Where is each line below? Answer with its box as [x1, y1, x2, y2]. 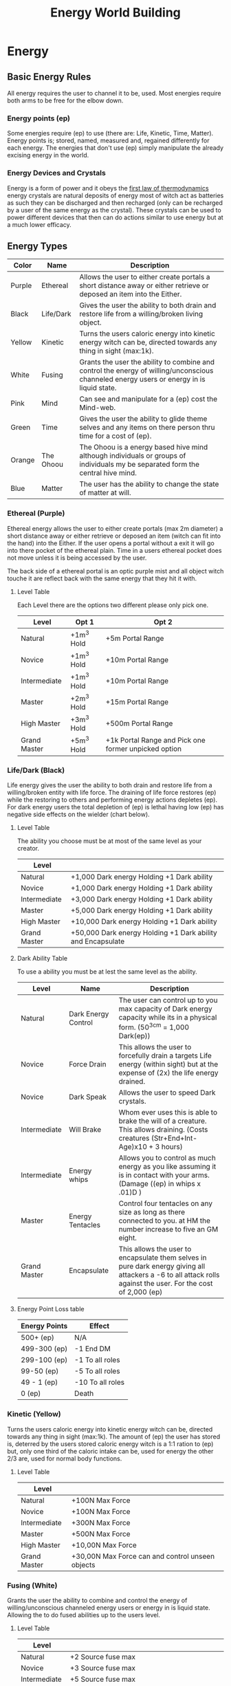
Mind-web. [78, 403, 116, 413]
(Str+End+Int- [151, 1133, 198, 1143]
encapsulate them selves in [118, 1253, 207, 1262]
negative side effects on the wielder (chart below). [7, 810, 150, 818]
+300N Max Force [71, 1518, 131, 1527]
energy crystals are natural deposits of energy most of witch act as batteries [7, 191, 224, 199]
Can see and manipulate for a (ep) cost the [78, 394, 218, 404]
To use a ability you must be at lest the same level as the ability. [16, 967, 197, 976]
